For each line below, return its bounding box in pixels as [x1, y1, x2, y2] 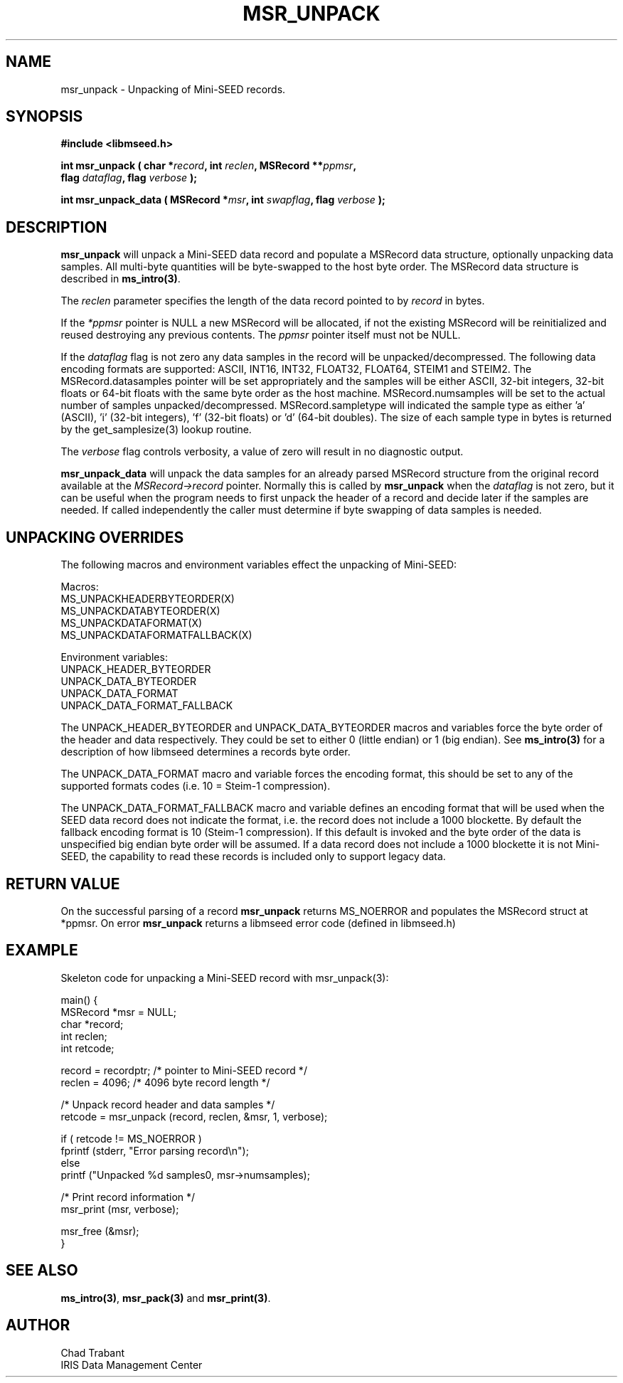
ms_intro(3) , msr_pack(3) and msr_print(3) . [60, 1291, 271, 1304]
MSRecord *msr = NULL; [60, 1005, 177, 1018]
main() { [60, 993, 98, 1006]
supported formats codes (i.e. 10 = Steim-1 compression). [60, 780, 331, 793]
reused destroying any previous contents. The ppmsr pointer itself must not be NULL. [60, 329, 461, 341]
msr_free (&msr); [60, 1224, 139, 1237]
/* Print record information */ [60, 1190, 196, 1203]
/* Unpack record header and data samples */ [60, 1098, 275, 1111]
